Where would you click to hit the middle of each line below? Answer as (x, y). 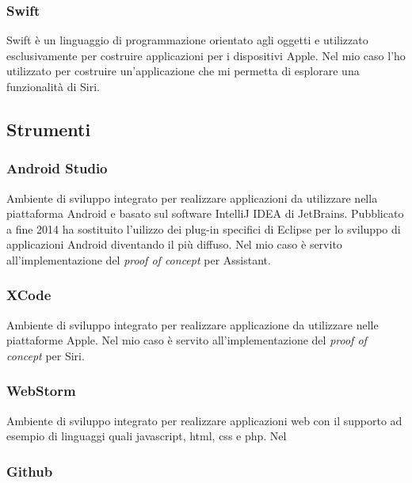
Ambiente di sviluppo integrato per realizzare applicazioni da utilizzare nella (192, 198)
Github (30, 471)
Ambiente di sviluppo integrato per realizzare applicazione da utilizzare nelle (193, 324)
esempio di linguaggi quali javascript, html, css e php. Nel (147, 436)
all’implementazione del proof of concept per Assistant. (139, 259)
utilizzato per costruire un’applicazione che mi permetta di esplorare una (183, 71)
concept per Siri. (46, 355)
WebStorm (41, 391)
